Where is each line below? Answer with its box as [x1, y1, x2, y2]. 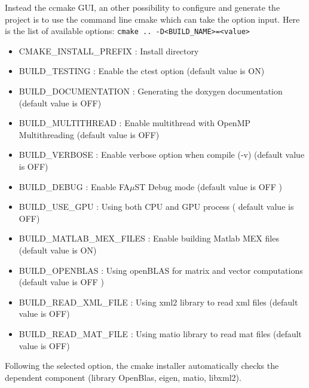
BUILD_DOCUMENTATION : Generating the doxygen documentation [19, 85, 283, 97]
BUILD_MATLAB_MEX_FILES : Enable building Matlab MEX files [19, 232, 279, 245]
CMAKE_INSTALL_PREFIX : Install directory [19, 44, 199, 57]
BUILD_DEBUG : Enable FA [19, 180, 130, 193]
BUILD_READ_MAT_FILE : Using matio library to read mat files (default [19, 327, 302, 340]
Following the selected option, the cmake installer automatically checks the [5, 359, 279, 372]
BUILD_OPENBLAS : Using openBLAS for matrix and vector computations [19, 264, 303, 276]
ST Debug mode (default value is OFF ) [134, 180, 282, 193]
